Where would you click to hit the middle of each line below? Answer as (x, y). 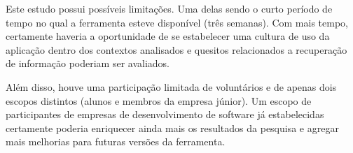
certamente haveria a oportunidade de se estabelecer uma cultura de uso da (168, 36)
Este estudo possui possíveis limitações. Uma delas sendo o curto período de (169, 8)
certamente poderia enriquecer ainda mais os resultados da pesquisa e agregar (172, 127)
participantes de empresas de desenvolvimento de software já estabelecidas (165, 114)
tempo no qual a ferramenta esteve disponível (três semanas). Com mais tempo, (177, 22)
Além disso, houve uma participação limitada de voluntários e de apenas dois (171, 86)
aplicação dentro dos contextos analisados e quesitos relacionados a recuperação (176, 49)
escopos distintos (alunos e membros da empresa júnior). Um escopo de (159, 100)
